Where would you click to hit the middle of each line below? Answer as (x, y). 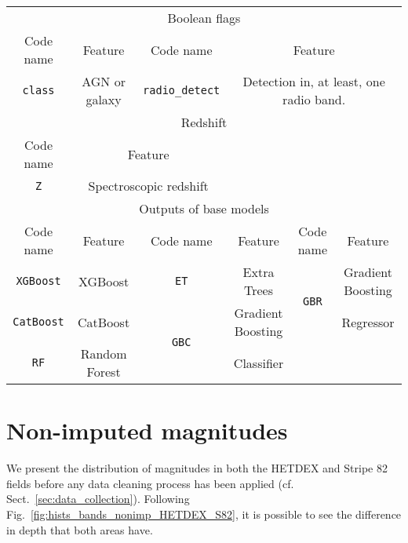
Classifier (259, 363)
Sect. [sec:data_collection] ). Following (98, 499)
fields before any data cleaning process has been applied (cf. (150, 483)
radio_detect (182, 90)
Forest (104, 372)
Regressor (368, 322)
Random (104, 353)
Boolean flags (204, 18)
